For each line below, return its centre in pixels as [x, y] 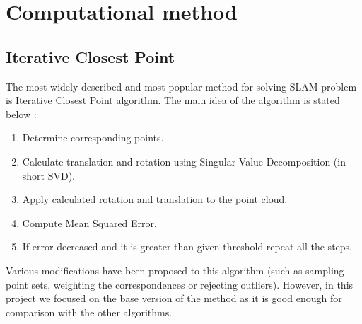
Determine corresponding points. [93, 138]
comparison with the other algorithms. [89, 312]
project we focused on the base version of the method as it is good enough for [174, 298]
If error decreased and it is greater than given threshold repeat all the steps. [187, 247]
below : [21, 114]
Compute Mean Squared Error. [89, 222]
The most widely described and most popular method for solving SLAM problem [181, 86]
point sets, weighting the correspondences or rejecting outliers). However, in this [180, 284]
